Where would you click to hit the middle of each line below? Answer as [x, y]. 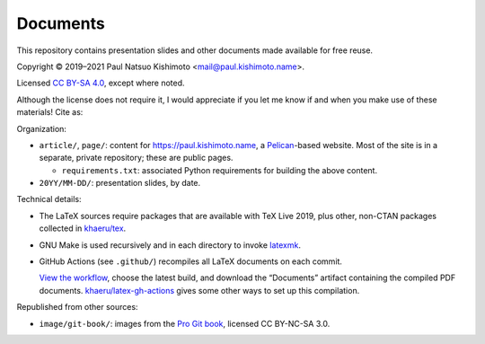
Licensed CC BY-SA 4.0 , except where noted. [101, 83]
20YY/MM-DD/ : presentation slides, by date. [120, 183]
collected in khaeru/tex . [83, 228]
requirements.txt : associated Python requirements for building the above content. [219, 170]
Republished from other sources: [77, 307]
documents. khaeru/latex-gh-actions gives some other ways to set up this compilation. [199, 290]
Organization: [42, 128]
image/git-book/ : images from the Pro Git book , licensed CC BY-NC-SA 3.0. [185, 323]
